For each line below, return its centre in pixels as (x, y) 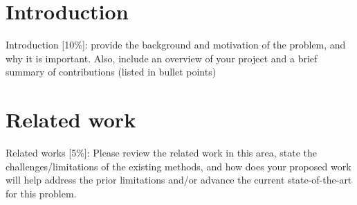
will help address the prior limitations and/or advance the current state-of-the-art (179, 180)
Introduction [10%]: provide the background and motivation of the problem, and (176, 45)
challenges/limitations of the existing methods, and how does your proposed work (178, 166)
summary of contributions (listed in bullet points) (111, 72)
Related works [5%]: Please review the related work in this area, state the (162, 153)
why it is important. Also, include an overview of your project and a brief (162, 58)
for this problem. (41, 193)
